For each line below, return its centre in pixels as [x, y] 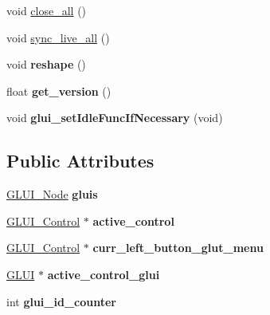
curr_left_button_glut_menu [178, 248]
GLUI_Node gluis [52, 194]
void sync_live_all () [58, 37]
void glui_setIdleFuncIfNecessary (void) [115, 118]
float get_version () [59, 91]
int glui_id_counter [61, 301]
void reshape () [46, 64]
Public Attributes [80, 161]
